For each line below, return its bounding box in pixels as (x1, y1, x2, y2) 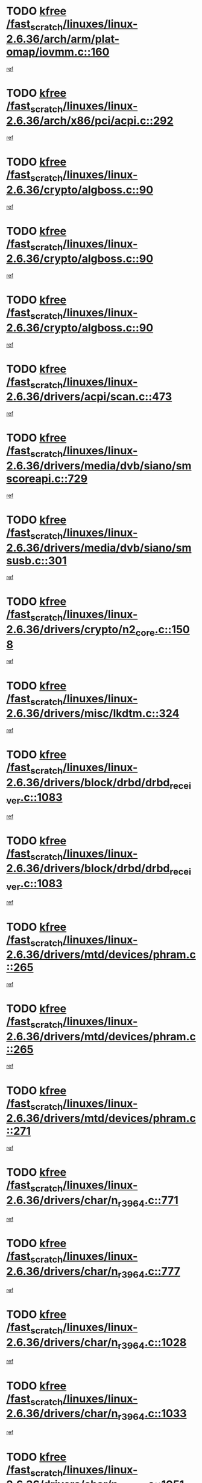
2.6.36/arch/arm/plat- (6, 32, 119, 46)
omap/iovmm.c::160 (6, 45, 110, 59)
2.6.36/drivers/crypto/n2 (6, 623, 136, 636)
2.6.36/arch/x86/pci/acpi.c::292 (6, 114, 174, 128)
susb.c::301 (6, 553, 68, 567)
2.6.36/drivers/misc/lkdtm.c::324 (6, 706, 180, 720)
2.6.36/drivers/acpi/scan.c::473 (6, 390, 172, 403)
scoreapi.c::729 (6, 472, 88, 485)
